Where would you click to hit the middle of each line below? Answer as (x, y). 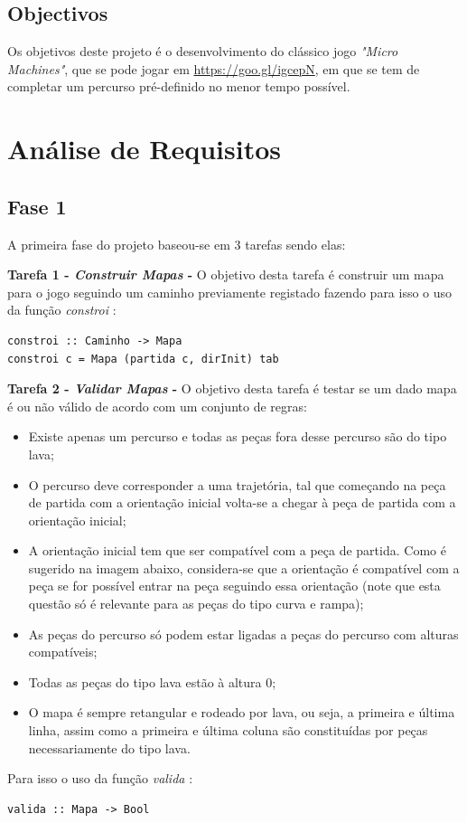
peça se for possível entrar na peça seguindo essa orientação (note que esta (234, 586)
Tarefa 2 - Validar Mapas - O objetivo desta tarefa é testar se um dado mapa (232, 388)
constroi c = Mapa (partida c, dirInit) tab (143, 359)
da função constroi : (62, 310)
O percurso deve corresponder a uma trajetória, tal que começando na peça (237, 484)
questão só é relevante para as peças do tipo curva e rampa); (196, 604)
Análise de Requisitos (145, 149)
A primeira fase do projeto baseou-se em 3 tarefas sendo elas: (177, 244)
